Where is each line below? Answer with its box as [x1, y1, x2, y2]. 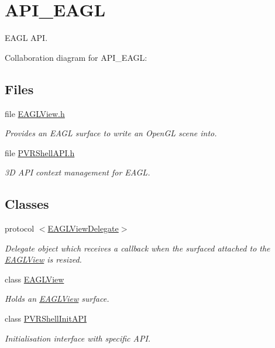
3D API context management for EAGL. [5, 166, 150, 178]
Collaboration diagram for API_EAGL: [5, 51, 147, 63]
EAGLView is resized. [5, 253, 82, 266]
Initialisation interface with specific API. [5, 332, 151, 344]
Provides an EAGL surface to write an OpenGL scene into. [5, 127, 217, 139]
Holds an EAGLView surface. [5, 292, 109, 305]
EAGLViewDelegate [47, 222, 119, 235]
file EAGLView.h [5, 107, 65, 119]
